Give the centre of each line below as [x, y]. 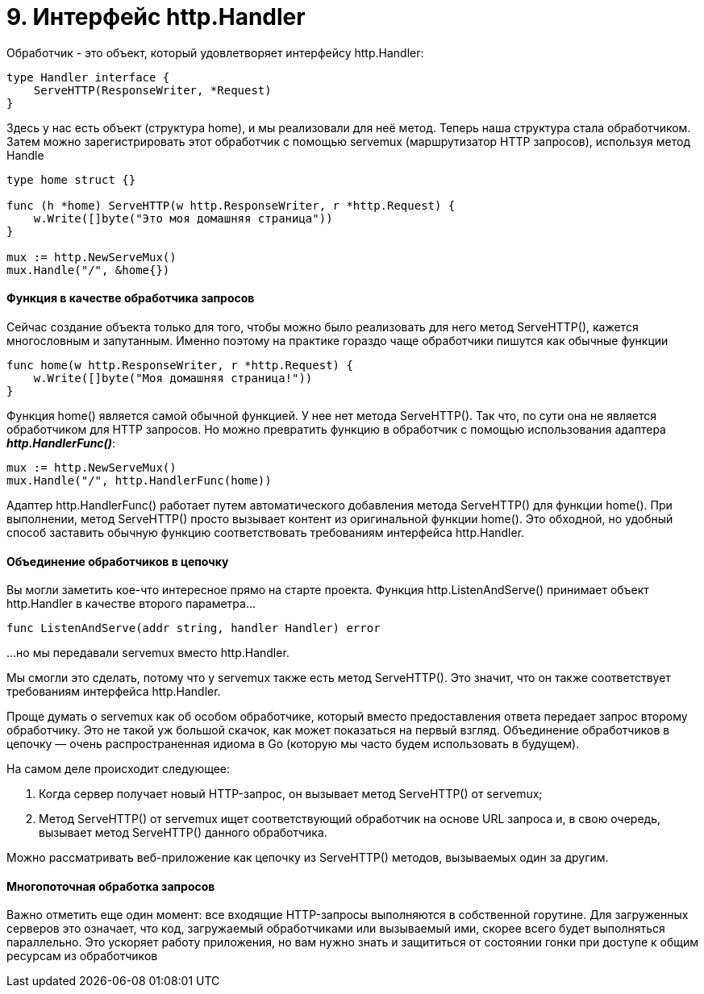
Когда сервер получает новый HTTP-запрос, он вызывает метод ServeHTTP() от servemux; [291, 794]
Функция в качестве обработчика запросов [131, 298]
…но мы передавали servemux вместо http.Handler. [148, 653]
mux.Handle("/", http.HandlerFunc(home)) [139, 480]
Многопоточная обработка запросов [111, 886]
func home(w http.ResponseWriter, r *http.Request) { [180, 365]
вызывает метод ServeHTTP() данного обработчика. [183, 833]
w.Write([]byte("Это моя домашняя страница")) [183, 218]
